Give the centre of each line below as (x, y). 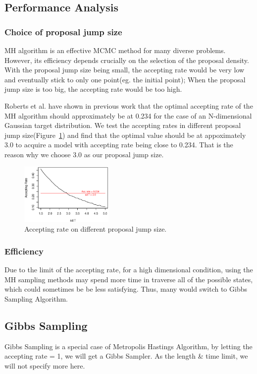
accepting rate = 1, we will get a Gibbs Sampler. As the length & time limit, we (126, 356)
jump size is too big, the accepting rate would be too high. (93, 89)
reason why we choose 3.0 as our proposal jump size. (84, 154)
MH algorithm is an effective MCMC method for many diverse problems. (115, 50)
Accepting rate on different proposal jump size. (96, 229)
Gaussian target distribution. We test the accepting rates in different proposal (123, 125)
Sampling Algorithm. (36, 298)
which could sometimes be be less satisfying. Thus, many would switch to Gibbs (126, 289)
